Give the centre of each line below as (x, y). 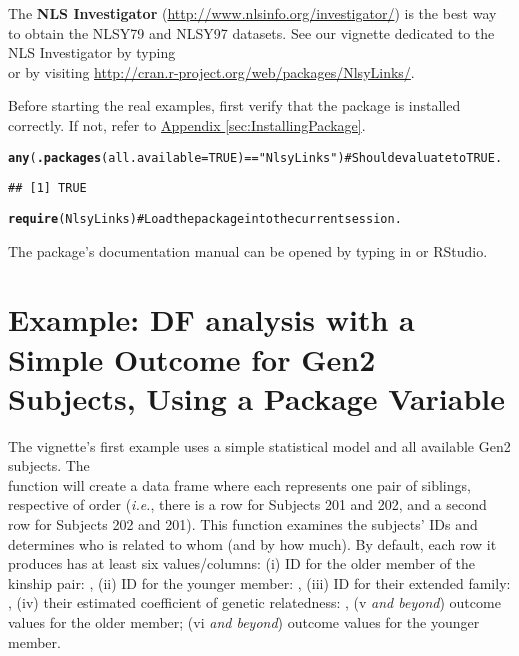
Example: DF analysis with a (211, 319)
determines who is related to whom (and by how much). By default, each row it (252, 543)
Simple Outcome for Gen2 (192, 358)
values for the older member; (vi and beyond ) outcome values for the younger (244, 621)
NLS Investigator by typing (92, 52)
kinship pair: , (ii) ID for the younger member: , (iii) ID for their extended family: (259, 582)
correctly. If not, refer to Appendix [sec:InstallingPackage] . (187, 124)
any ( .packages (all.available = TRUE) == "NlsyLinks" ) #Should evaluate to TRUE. (255, 157)
